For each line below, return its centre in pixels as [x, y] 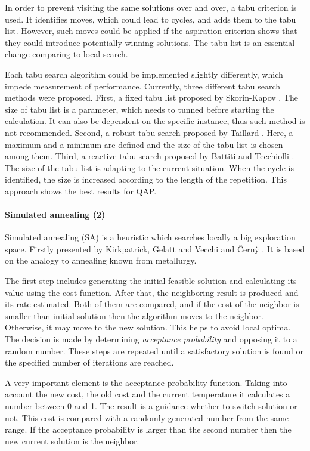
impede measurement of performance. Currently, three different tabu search [143, 86]
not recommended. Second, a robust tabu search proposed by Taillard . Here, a [149, 132]
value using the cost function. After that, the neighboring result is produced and [152, 292]
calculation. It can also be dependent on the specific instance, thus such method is [155, 121]
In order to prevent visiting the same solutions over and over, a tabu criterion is [151, 7]
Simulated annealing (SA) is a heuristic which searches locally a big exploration [150, 237]
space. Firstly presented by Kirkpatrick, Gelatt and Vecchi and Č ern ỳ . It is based [155, 248]
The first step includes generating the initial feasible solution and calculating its [151, 281]
